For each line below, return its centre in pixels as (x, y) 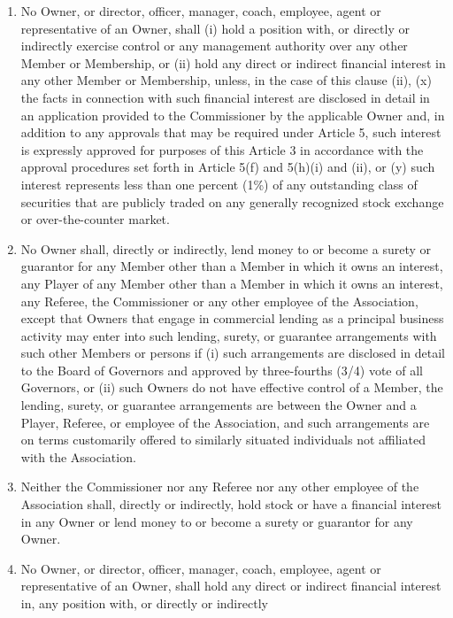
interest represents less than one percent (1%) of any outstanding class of (219, 184)
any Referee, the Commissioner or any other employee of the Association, (219, 301)
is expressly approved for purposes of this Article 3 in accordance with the (222, 149)
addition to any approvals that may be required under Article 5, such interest (231, 132)
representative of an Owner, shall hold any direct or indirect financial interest (231, 586)
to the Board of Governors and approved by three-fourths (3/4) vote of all (222, 370)
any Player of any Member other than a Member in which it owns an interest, (232, 283)
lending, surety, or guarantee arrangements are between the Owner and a (219, 405)
